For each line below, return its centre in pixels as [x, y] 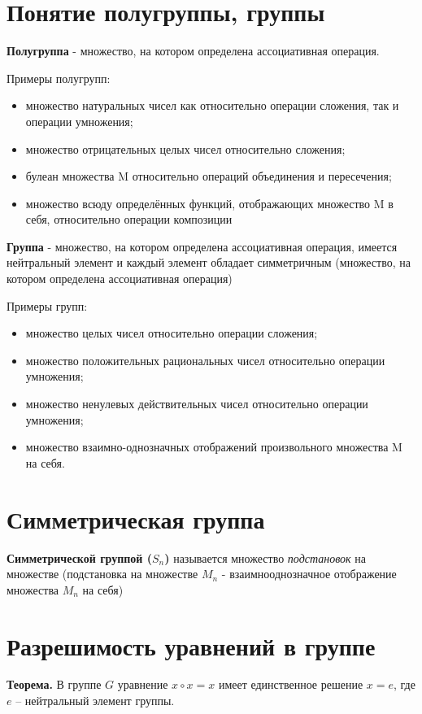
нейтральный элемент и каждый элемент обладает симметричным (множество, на [209, 262]
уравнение [143, 684]
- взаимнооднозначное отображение [309, 574]
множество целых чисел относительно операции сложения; [172, 333]
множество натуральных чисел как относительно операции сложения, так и [212, 105]
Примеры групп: [47, 305]
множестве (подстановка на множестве [102, 574]
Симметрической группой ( [79, 557]
